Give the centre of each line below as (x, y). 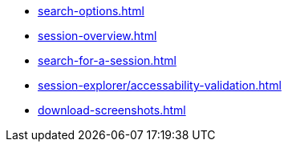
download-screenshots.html (112, 110)
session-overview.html (97, 36)
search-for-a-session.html (107, 60)
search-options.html (91, 11)
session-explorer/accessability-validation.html (160, 85)
